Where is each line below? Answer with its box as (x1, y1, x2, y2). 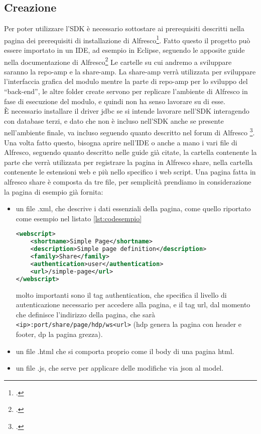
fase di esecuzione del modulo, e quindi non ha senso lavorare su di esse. (4, 96, 225, 106)
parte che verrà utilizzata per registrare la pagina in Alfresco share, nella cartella (4, 156, 253, 167)
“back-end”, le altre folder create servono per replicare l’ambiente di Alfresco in (4, 86, 248, 97)
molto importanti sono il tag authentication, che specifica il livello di (16, 289, 227, 300)
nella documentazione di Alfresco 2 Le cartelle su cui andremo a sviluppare (4, 55, 232, 67)
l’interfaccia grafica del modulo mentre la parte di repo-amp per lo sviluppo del (4, 76, 248, 86)
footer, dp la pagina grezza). (16, 329, 103, 339)
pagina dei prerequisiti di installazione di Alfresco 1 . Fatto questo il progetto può (4, 33, 250, 45)
